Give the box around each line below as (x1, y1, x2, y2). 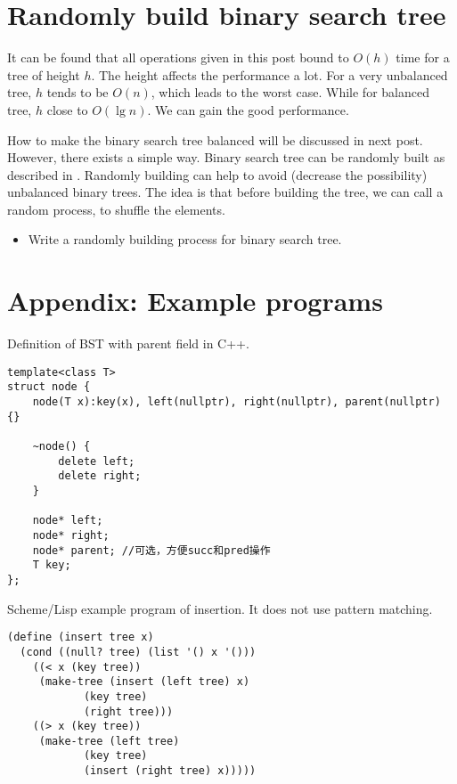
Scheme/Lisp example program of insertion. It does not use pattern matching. (7, 599, 433, 617)
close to (46, 100, 88, 118)
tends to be (46, 83, 109, 102)
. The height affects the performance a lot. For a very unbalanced (91, 65, 448, 84)
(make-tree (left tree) (38, 734, 180, 747)
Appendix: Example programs (7, 282, 383, 319)
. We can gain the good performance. (147, 100, 349, 118)
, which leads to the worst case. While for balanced (151, 83, 429, 102)
